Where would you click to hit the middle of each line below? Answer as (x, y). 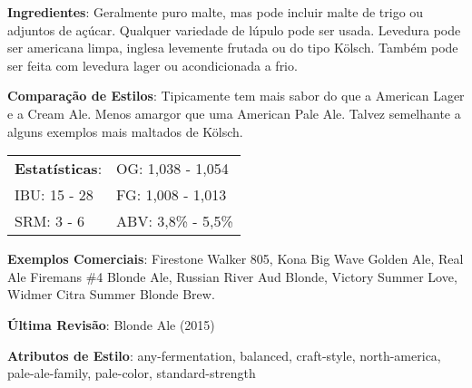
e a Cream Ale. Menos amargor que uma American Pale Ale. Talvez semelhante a (234, 113)
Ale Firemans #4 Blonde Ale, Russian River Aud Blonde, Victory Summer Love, (232, 276)
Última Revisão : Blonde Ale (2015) (111, 324)
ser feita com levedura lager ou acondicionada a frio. (152, 65)
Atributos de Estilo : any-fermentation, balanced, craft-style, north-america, (224, 355)
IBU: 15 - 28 (54, 195)
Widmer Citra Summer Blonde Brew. (111, 294)
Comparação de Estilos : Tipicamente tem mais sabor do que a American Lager (236, 96)
